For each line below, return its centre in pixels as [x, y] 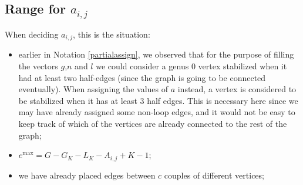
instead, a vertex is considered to [237, 89]
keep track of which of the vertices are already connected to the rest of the [153, 123]
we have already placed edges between [87, 175]
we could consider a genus [142, 66]
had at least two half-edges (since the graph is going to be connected [142, 77]
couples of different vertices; [214, 175]
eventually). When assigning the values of [93, 89]
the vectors [38, 66]
